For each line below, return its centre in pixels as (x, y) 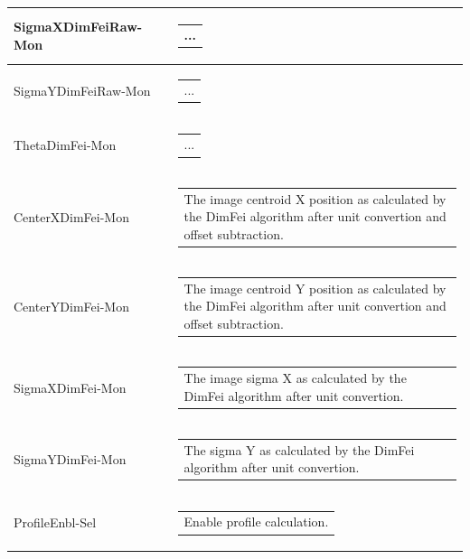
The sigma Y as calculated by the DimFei (299, 449)
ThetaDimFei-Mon (65, 145)
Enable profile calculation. (256, 522)
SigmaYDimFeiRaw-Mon (82, 91)
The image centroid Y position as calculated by (315, 288)
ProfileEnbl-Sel (55, 522)
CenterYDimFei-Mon (71, 307)
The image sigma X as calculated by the (295, 378)
